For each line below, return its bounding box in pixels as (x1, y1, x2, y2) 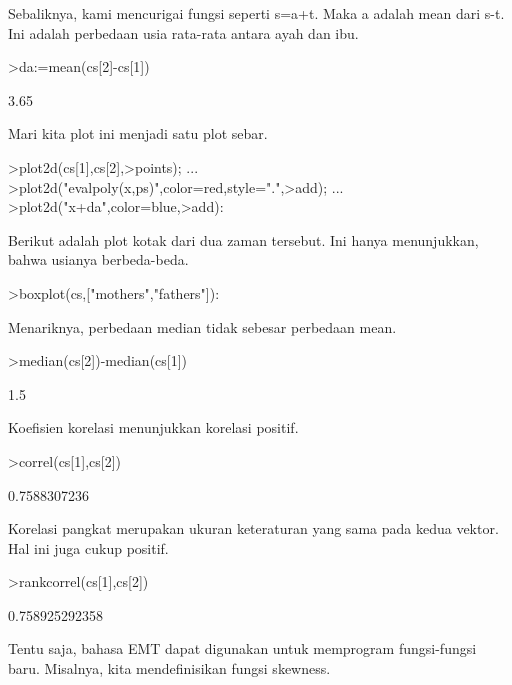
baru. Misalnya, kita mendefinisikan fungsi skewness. (8, 658, 331, 679)
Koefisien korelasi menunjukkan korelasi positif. (8, 417, 299, 438)
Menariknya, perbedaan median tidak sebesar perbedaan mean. (8, 316, 397, 337)
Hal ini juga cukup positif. (8, 537, 169, 558)
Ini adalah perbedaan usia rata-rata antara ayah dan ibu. (8, 22, 359, 43)
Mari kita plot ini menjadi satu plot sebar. (8, 123, 268, 144)
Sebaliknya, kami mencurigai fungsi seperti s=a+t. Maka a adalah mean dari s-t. (8, 3, 505, 23)
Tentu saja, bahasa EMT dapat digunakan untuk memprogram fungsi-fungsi (8, 638, 477, 659)
